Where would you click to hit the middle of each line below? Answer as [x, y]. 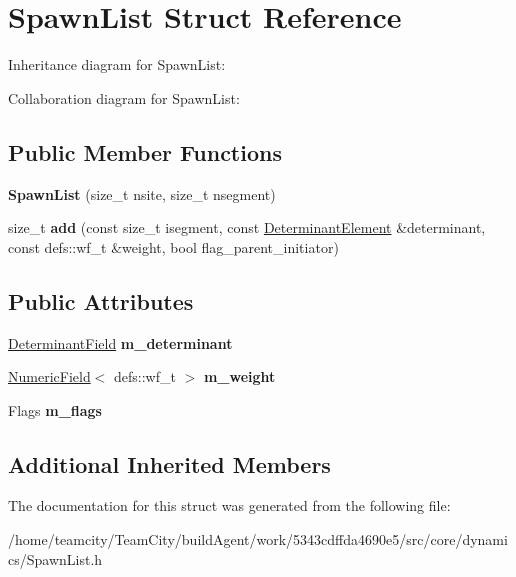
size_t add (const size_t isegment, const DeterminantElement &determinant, [247, 227]
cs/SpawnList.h [55, 558]
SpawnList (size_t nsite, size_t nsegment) [142, 193]
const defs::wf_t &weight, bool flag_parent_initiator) [173, 246]
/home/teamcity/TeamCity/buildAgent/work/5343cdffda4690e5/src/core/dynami [258, 539]
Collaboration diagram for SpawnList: [124, 97]
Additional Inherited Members [169, 463]
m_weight [239, 376]
